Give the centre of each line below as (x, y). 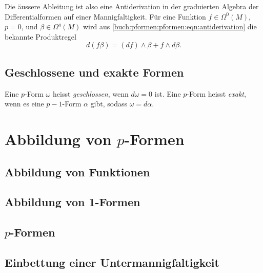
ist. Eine (168, 93)
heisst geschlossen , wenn (90, 93)
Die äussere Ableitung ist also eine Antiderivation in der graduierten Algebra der (132, 6)
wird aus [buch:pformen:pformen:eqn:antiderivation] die (170, 26)
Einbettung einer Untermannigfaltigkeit (112, 262)
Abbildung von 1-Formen (73, 202)
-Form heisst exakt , (216, 93)
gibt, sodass (109, 104)
